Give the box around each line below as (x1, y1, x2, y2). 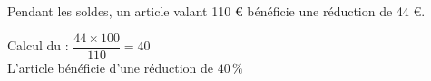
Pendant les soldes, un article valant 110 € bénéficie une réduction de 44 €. (7, 2, 426, 20)
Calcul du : (7, 36, 69, 55)
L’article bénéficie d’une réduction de (7, 58, 214, 76)
